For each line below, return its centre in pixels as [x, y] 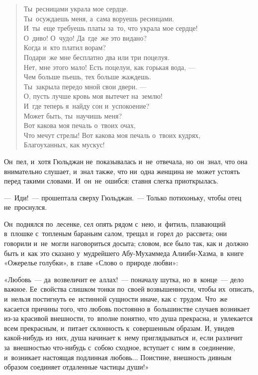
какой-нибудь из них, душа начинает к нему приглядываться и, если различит [123, 338]
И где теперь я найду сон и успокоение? [86, 105]
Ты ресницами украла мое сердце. [76, 8]
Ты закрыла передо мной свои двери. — [85, 86]
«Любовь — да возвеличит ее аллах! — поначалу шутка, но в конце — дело [124, 279]
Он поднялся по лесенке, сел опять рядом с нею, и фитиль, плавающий [115, 223]
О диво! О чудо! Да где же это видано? [85, 37]
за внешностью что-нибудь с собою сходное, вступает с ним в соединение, [120, 347]
